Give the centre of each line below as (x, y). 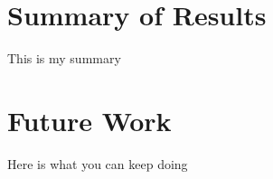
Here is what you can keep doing (98, 163)
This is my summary (64, 58)
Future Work (89, 120)
